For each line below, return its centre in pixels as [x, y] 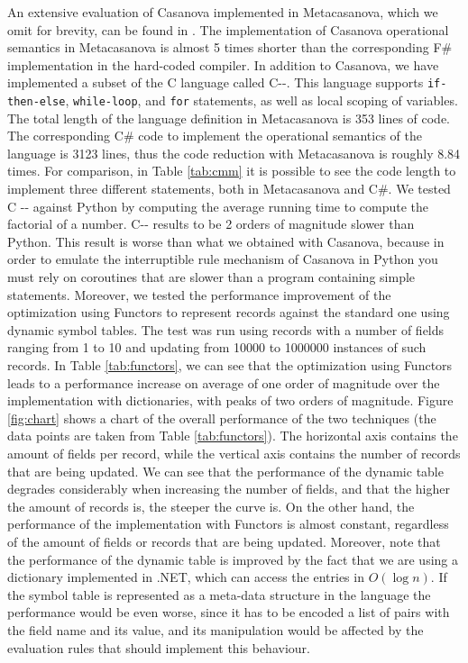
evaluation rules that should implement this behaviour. [159, 647]
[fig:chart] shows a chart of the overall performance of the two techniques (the [222, 418]
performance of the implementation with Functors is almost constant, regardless [228, 524]
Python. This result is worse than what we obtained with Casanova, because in [226, 241]
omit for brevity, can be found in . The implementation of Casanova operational [228, 29]
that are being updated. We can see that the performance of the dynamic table [225, 471]
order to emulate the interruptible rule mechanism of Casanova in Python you [223, 259]
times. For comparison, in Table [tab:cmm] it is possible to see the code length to [232, 171]
